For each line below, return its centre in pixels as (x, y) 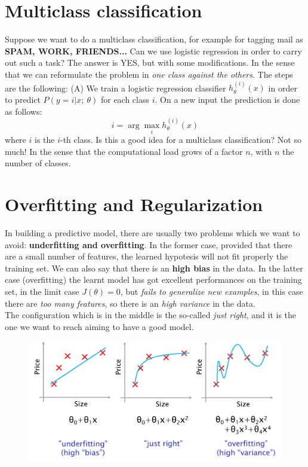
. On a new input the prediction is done (227, 99)
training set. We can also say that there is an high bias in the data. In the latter (154, 268)
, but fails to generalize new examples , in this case (212, 291)
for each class (125, 99)
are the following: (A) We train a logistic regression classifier (115, 88)
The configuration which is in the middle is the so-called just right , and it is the (151, 315)
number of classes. (38, 163)
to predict (23, 99)
